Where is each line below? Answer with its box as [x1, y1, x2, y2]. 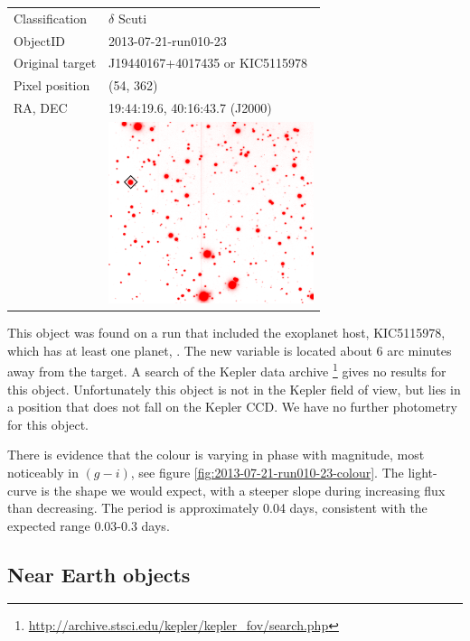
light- [408, 462, 437, 481]
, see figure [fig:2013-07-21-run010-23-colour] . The [130, 462, 404, 481]
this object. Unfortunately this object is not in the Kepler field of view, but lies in [7, 379, 461, 398]
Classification [14, 8, 88, 27]
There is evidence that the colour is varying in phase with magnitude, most [7, 445, 425, 464]
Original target [14, 53, 97, 72]
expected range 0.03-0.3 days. [7, 516, 170, 534]
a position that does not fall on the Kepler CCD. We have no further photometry [7, 397, 457, 416]
